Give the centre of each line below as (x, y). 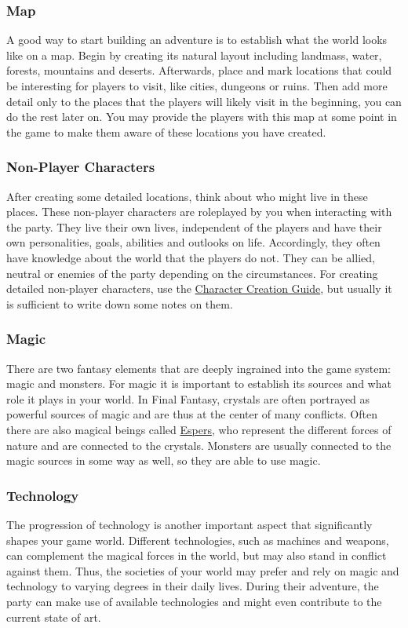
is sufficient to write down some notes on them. (120, 303)
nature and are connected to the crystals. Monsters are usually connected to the (199, 445)
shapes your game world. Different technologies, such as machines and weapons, (198, 540)
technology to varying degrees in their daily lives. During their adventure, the (193, 586)
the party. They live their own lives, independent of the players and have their (194, 226)
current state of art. (54, 617)
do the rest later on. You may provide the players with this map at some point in (202, 117)
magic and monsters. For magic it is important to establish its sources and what (199, 383)
